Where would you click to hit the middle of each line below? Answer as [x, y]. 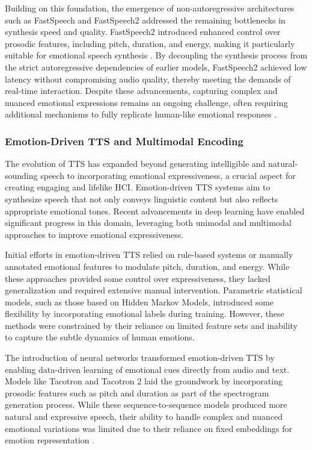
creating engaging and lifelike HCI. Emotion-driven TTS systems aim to [138, 187]
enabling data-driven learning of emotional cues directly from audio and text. [147, 369]
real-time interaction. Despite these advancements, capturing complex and [141, 91]
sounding [21, 175]
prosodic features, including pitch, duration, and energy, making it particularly [150, 43]
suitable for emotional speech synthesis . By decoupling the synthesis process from [156, 55]
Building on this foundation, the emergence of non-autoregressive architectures [150, 8]
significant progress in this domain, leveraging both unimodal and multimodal [148, 223]
